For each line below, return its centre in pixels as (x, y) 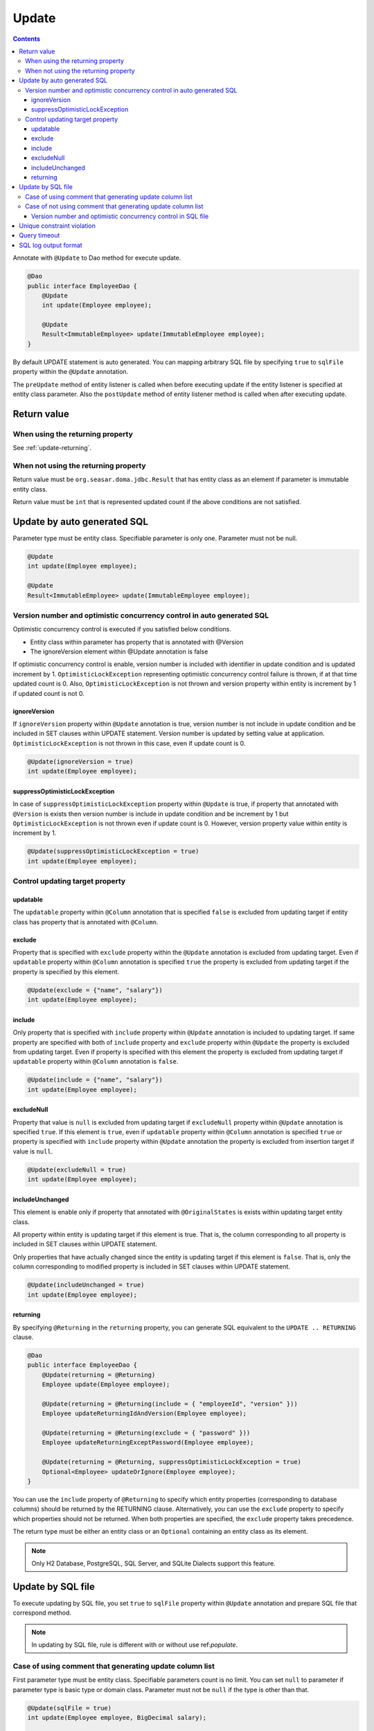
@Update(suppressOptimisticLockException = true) (113, 851)
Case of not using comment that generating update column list (114, 206)
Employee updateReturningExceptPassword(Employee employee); (148, 1443)
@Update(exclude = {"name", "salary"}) (95, 990)
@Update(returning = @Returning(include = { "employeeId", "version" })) (170, 1403)
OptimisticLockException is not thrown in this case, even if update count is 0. (129, 743)
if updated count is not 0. (48, 693)
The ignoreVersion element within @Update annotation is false (119, 652)
